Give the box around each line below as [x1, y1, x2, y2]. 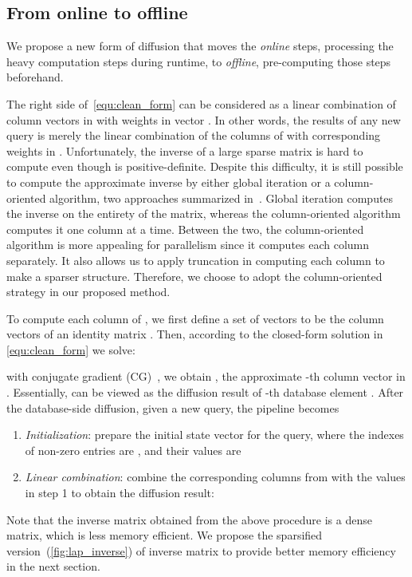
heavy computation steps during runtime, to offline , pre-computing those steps [6, 53, 391, 69]
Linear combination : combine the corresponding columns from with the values [25, 468, 406, 485]
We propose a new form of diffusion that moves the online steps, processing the [6, 38, 394, 54]
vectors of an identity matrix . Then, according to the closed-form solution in [6, 326, 383, 342]
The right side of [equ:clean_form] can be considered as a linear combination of [6, 95, 396, 112]
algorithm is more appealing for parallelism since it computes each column [6, 236, 370, 253]
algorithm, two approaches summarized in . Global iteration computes [49, 189, 394, 206]
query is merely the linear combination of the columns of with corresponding [6, 127, 381, 144]
